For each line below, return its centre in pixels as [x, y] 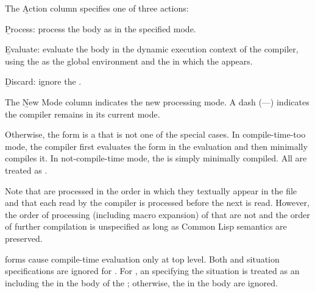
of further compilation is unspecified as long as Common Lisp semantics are [146, 226]
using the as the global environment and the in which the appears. [129, 61]
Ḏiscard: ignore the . [43, 81]
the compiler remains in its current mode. [83, 114]
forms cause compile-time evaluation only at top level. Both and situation [142, 259]
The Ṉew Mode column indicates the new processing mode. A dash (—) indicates [157, 101]
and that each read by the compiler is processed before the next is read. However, [157, 203]
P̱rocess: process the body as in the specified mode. [101, 28]
